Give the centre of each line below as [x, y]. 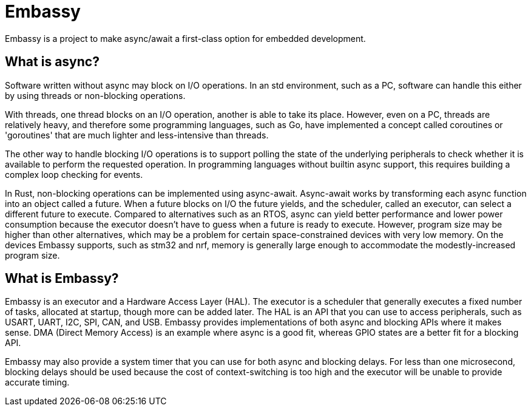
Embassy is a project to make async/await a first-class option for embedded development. [185, 38]
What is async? [52, 62]
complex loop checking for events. [74, 174]
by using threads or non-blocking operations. [95, 95]
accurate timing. [37, 382]
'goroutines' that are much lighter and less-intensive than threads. [137, 135]
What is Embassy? [62, 279]
